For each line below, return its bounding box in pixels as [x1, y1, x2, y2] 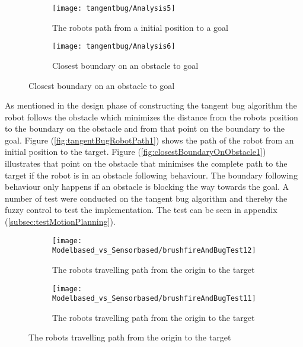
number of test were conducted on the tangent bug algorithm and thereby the [5, 192, 288, 204]
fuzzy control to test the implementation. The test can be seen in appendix [5, 203, 278, 216]
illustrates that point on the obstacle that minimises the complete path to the [5, 157, 288, 170]
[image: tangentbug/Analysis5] [52, 4, 176, 12]
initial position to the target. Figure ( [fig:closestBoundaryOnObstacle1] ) [5, 145, 266, 158]
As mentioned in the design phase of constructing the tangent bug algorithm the [5, 99, 297, 112]
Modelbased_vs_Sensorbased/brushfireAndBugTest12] [52, 246, 256, 255]
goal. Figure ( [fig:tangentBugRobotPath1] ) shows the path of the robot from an [5, 133, 294, 146]
